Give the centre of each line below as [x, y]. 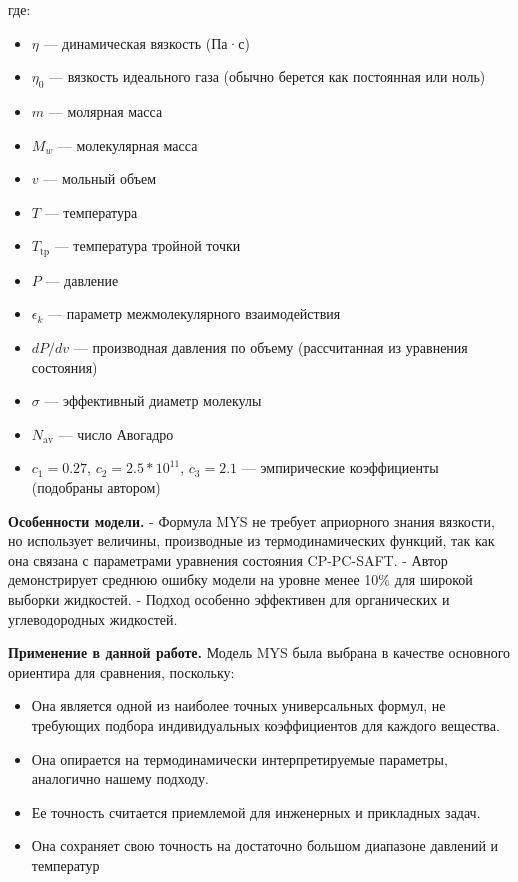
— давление [82, 279]
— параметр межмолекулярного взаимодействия [194, 313]
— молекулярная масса [127, 144]
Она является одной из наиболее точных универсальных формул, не [238, 705]
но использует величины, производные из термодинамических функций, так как [251, 540]
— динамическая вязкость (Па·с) [147, 42]
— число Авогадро [116, 433]
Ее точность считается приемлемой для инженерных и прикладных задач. [256, 811]
